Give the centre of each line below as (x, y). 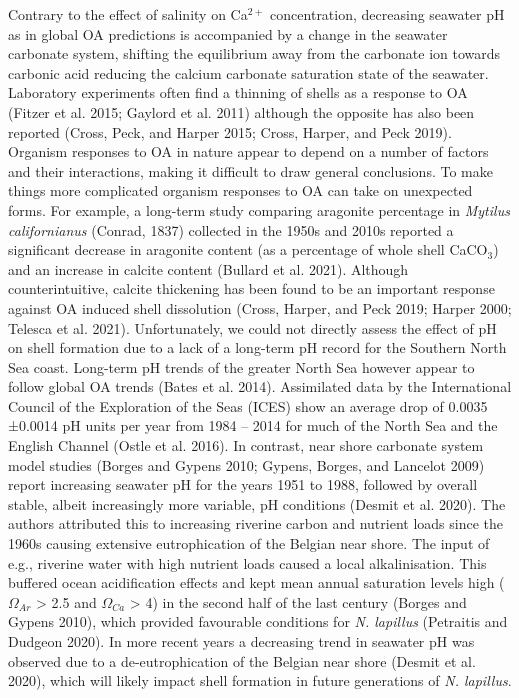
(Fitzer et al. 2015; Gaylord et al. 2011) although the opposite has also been (241, 111)
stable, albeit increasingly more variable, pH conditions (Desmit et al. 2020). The (257, 503)
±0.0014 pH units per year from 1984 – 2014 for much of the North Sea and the (253, 425)
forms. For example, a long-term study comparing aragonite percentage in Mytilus (259, 209)
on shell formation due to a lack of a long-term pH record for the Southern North (257, 347)
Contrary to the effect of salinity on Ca (128, 14)
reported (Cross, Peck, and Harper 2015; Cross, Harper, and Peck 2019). (230, 131)
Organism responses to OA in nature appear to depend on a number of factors (248, 151)
